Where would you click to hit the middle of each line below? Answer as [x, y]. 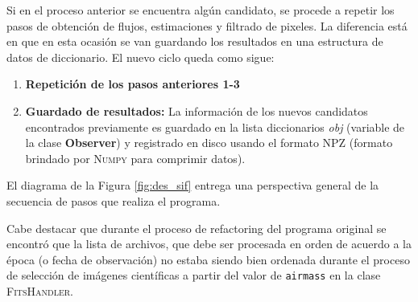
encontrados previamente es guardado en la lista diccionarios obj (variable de [215, 127]
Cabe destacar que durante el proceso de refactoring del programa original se [197, 228]
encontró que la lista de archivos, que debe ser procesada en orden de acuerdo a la [209, 244]
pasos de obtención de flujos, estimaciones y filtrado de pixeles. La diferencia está [207, 25]
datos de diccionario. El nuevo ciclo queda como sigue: [141, 57]
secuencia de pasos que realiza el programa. [114, 200]
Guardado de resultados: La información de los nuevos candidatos [197, 110]
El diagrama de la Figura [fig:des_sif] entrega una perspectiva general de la [193, 185]
